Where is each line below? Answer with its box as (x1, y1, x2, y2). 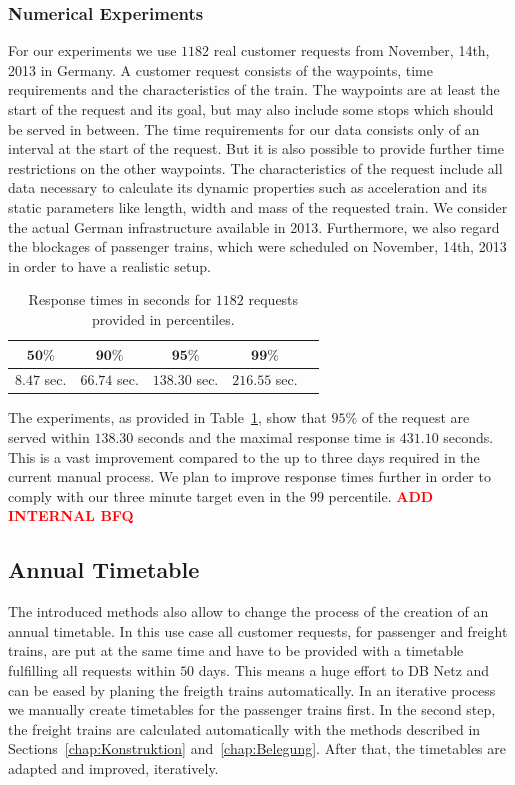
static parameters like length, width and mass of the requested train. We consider (8, 196, 508, 217)
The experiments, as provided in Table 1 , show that (8, 407, 327, 428)
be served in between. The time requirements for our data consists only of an (8, 118, 480, 139)
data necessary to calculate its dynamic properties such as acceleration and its (8, 177, 487, 198)
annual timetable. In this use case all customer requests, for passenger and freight (8, 620, 508, 641)
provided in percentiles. (92, 308, 235, 329)
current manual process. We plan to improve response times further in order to (8, 466, 491, 487)
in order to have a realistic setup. (8, 255, 211, 276)
